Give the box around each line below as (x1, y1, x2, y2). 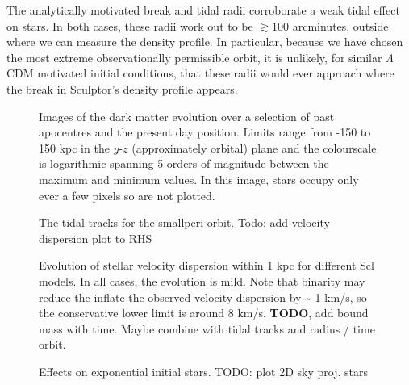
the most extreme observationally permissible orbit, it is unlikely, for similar (6, 48, 382, 65)
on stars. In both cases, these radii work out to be (6, 17, 253, 34)
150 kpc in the (39, 139, 110, 156)
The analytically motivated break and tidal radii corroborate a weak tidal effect (6, 2, 400, 18)
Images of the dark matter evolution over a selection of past (39, 107, 335, 124)
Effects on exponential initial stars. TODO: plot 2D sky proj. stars (39, 362, 368, 379)
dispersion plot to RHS (39, 229, 152, 246)
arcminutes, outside (292, 17, 389, 34)
